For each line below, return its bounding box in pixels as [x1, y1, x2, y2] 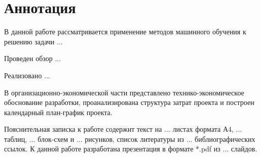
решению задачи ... [4, 36, 63, 46]
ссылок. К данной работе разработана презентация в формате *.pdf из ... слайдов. [4, 143, 257, 154]
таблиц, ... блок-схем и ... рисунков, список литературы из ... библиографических [4, 133, 255, 144]
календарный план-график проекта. [4, 107, 113, 117]
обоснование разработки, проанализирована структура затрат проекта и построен [4, 97, 254, 108]
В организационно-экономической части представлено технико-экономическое [4, 87, 244, 97]
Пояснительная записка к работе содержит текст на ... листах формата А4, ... [4, 124, 242, 134]
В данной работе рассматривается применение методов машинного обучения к [4, 26, 246, 37]
